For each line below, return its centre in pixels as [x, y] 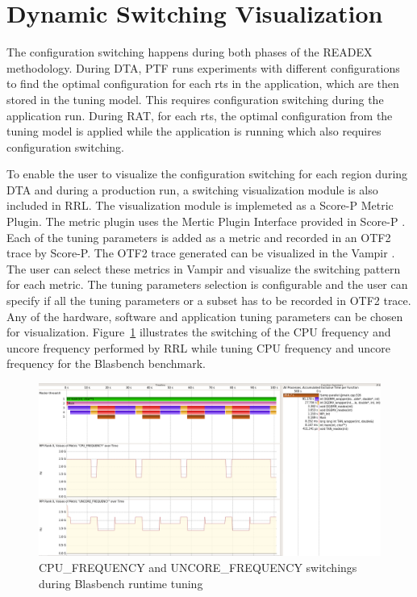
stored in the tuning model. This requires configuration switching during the [195, 99]
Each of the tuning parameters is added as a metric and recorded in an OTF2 [199, 237]
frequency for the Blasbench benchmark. [106, 363]
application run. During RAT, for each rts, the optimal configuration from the [200, 115]
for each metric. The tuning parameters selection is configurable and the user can [207, 284]
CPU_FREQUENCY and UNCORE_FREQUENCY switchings [198, 568]
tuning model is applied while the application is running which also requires [194, 131]
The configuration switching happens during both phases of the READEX [190, 52]
